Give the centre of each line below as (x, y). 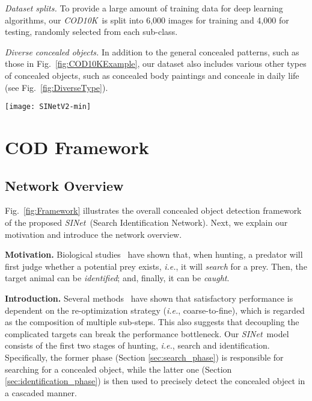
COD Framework (77, 147)
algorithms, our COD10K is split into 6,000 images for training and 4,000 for (147, 20)
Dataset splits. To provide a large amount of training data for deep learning (144, 8)
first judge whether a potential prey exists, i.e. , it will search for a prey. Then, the (156, 266)
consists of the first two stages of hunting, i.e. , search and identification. (137, 345)
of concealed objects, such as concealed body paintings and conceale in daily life (152, 75)
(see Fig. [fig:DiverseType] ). (57, 87)
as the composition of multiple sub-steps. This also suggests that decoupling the (152, 322)
